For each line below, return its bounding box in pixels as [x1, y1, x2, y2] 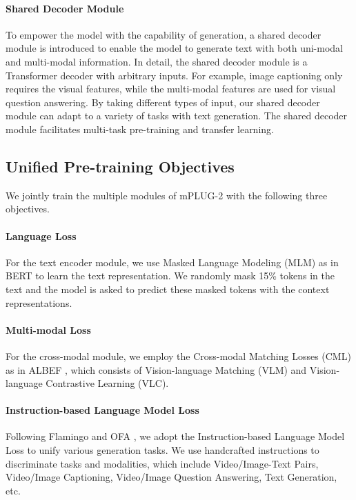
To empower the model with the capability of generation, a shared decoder [6, 27, 322, 41]
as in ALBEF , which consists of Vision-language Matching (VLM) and [6, 362, 307, 377]
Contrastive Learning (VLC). [46, 376, 169, 390]
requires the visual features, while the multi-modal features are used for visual [6, 81, 336, 96]
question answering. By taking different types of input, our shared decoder [6, 94, 320, 109]
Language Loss [6, 228, 77, 243]
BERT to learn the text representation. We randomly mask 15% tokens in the [6, 268, 335, 283]
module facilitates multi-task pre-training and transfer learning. [6, 121, 274, 136]
